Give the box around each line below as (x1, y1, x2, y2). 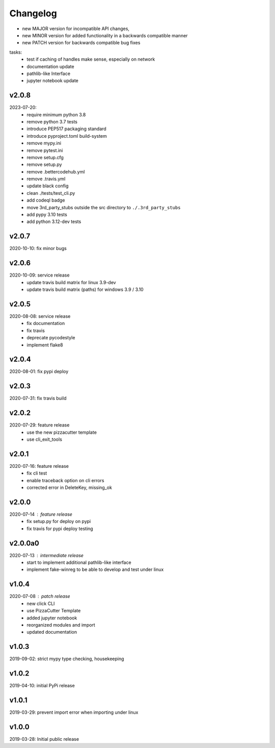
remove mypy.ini (26, 140, 61, 146)
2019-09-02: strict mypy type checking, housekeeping (9, 656, 124, 662)
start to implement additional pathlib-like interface (26, 559, 132, 566)
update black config (26, 183, 69, 189)
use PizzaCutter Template (26, 608, 81, 614)
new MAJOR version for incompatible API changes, (22, 26, 130, 32)
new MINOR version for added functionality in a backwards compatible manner (22, 32, 188, 38)
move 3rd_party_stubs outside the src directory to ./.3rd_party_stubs (26, 204, 181, 210)
